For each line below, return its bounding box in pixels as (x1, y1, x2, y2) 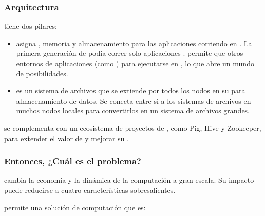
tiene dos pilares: (4, 21, 57, 31)
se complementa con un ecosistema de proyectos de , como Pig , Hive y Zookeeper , (4, 122, 261, 133)
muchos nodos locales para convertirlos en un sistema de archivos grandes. (16, 105, 250, 116)
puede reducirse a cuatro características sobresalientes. (4, 184, 176, 195)
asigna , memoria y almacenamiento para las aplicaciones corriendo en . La (16, 37, 252, 48)
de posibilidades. (16, 68, 68, 78)
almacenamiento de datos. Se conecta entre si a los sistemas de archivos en (16, 95, 251, 106)
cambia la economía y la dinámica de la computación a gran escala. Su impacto (4, 174, 254, 185)
